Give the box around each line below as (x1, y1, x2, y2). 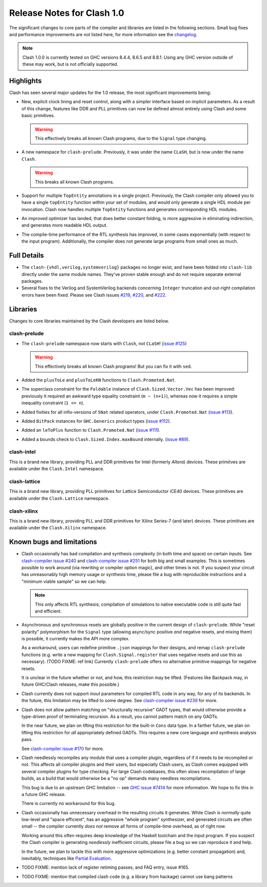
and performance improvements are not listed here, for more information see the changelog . (9, 31, 198, 37)
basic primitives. (21, 113, 55, 119)
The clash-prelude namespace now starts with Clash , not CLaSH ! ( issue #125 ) (21, 340, 187, 346)
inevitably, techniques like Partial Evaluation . (21, 855, 112, 861)
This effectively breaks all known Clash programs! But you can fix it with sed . (35, 363, 192, 369)
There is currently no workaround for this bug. (21, 800, 116, 806)
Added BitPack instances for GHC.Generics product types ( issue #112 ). (21, 418, 171, 424)
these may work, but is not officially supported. (22, 61, 119, 67)
